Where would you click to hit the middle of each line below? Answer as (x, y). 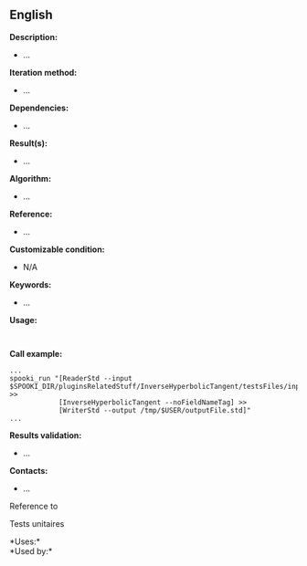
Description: (33, 37)
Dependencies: (39, 108)
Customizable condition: (57, 249)
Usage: (24, 320)
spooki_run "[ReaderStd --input (71, 378)
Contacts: (29, 470)
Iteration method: (43, 72)
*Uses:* (25, 541)
